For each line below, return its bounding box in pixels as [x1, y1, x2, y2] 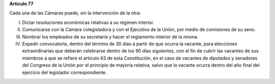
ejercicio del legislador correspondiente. [22, 69, 107, 75]
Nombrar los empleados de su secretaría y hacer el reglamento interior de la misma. [22, 34, 199, 40]
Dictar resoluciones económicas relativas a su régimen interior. [22, 19, 155, 25]
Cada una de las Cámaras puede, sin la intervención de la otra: [9, 10, 141, 16]
